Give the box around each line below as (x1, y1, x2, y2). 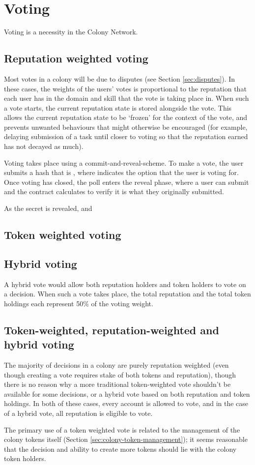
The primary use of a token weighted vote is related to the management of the (4, 424, 240, 435)
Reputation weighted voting (4, 51, 148, 66)
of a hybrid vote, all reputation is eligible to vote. (4, 407, 153, 418)
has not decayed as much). (4, 141, 84, 151)
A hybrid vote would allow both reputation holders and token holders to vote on (4, 279, 246, 289)
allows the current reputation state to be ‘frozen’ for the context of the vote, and (4, 112, 248, 122)
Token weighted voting (4, 227, 121, 242)
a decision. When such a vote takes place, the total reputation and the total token (4, 289, 251, 299)
